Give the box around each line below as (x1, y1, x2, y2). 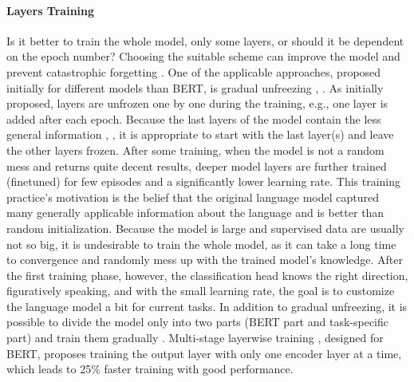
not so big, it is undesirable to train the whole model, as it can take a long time (6, 235, 396, 252)
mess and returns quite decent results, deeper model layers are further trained (6, 157, 387, 174)
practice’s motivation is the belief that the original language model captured (6, 188, 379, 205)
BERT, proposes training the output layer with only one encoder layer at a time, (6, 345, 402, 361)
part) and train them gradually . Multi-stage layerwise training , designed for (6, 329, 384, 346)
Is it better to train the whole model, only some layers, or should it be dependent (6, 32, 404, 49)
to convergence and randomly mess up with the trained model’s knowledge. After (6, 251, 403, 268)
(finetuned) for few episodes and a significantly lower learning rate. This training (6, 173, 401, 190)
